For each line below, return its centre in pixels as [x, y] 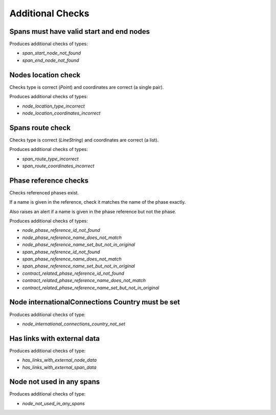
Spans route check [40, 128]
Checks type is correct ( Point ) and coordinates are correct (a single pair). [87, 87]
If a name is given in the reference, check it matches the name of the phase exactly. [98, 202]
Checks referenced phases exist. [44, 192]
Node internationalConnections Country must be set [95, 302]
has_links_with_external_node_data [60, 360]
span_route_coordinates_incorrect [58, 166]
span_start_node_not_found [52, 53]
